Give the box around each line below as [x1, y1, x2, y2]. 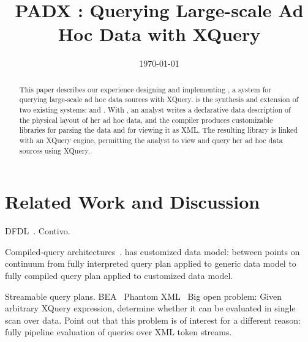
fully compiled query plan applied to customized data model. [5, 269, 233, 282]
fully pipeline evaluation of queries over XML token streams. [5, 325, 232, 338]
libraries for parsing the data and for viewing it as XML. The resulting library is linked [19, 125, 298, 135]
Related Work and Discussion [5, 189, 260, 214]
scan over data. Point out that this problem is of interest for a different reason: [5, 313, 301, 326]
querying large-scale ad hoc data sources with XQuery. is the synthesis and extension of [19, 94, 299, 105]
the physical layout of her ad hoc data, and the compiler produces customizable [19, 114, 273, 125]
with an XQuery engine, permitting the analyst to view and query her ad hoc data [19, 135, 283, 145]
